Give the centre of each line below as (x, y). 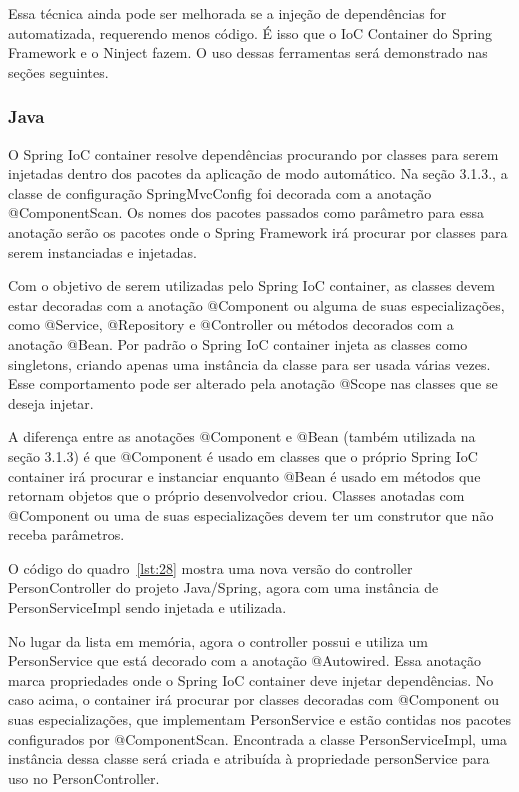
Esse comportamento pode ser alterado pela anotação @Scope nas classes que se (253, 383)
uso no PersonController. (84, 777)
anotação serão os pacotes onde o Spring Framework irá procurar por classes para (258, 231)
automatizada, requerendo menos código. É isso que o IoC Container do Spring (250, 32)
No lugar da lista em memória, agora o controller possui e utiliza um (218, 640)
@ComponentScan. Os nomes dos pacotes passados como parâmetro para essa (246, 212)
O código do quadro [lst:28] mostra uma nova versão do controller (210, 567)
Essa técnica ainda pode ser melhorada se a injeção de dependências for (227, 13)
